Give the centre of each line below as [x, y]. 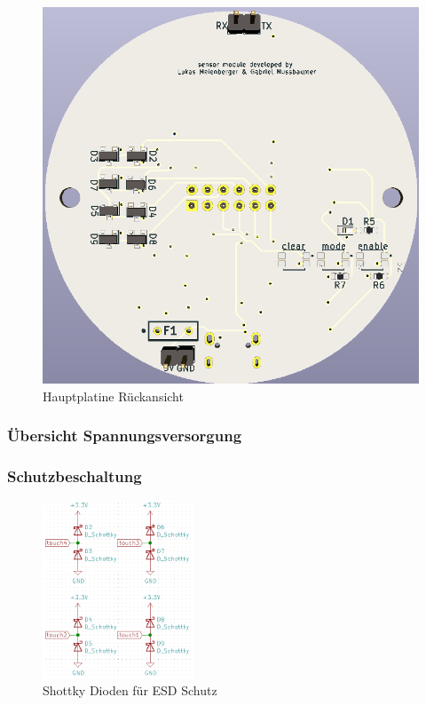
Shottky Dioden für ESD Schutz [130, 690]
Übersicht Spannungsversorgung [125, 436]
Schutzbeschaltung [75, 475]
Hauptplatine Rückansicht [113, 396]
